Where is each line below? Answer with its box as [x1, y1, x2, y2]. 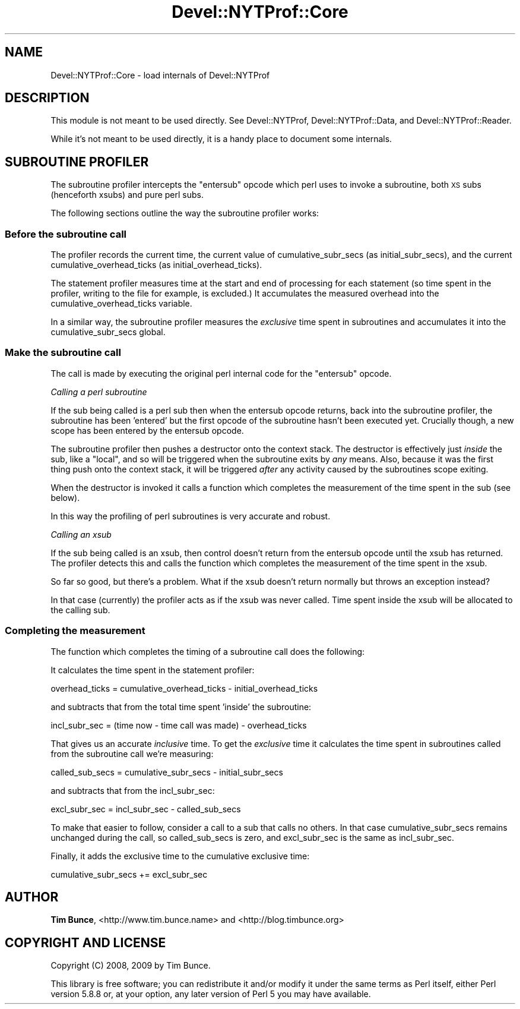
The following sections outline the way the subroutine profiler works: [50, 208, 319, 219]
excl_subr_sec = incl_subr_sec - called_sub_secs [50, 803, 241, 814]
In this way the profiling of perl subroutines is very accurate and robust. [50, 510, 331, 521]
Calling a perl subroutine [50, 386, 147, 397]
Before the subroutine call [5, 228, 126, 240]
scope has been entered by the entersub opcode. [50, 425, 244, 436]
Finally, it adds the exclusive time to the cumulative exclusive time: [50, 850, 310, 861]
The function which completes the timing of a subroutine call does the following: [50, 646, 365, 657]
